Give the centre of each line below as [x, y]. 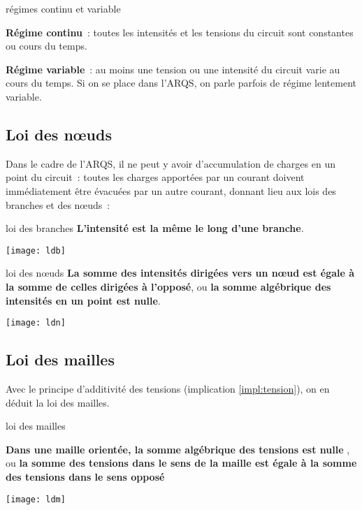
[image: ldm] [36, 499]
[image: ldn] [36, 323]
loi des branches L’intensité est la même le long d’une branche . [155, 228]
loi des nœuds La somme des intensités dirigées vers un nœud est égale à [180, 273]
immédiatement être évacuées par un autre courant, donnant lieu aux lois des [171, 190]
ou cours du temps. [46, 46]
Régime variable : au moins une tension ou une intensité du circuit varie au [173, 69]
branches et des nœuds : [58, 204]
